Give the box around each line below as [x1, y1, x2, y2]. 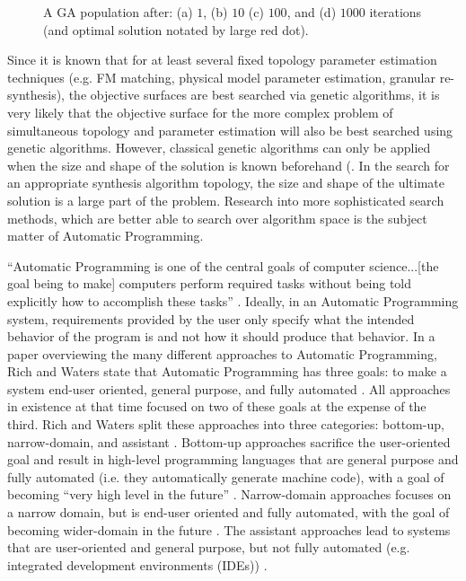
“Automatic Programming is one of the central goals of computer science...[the [7, 256, 439, 275]
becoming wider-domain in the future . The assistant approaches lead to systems [7, 520, 451, 539]
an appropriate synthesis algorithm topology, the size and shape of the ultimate [7, 173, 445, 192]
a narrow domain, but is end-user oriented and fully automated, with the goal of [7, 503, 450, 522]
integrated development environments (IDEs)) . [7, 555, 268, 574]
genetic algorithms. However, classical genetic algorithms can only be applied [7, 138, 431, 157]
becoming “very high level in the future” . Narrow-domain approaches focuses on [7, 485, 452, 504]
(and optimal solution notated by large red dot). [43, 20, 309, 39]
